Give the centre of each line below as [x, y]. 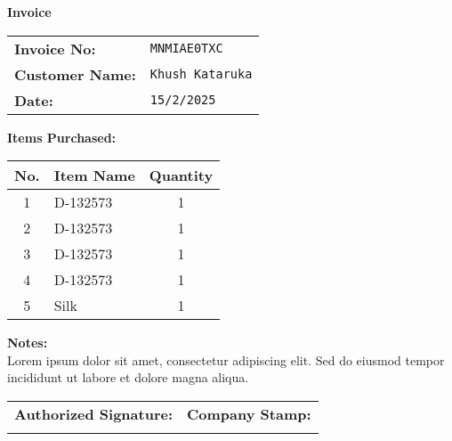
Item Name [94, 176]
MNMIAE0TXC [186, 49]
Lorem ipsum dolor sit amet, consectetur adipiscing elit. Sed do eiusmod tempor [226, 359]
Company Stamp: [249, 413]
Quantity [181, 176]
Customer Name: [75, 74]
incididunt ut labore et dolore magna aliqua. [128, 377]
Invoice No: [55, 48]
